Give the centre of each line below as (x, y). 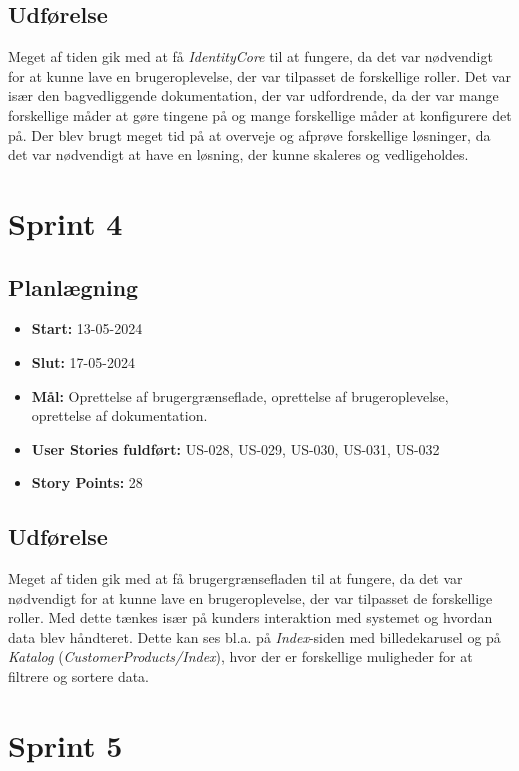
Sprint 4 (65, 222)
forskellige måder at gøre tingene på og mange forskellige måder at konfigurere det (260, 114)
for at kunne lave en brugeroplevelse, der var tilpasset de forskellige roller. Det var (259, 75)
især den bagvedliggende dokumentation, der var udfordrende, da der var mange (253, 95)
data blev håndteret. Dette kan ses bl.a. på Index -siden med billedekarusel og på (254, 636)
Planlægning (73, 286)
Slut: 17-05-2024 (83, 361)
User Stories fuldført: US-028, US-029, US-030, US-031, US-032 (235, 448)
